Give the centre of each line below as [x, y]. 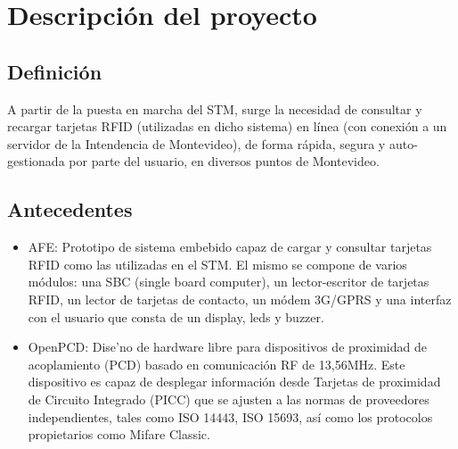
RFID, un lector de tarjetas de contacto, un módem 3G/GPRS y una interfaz [240, 299]
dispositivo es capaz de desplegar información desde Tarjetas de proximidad [234, 382]
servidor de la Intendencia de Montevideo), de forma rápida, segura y [196, 143]
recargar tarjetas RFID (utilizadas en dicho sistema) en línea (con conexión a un [227, 126]
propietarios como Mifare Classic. [119, 434]
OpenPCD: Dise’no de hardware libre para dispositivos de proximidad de [227, 347]
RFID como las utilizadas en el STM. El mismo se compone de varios [217, 264]
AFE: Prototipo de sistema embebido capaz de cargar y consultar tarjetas [230, 247]
